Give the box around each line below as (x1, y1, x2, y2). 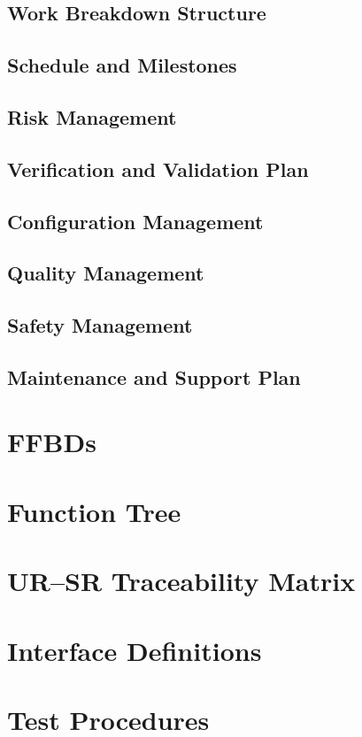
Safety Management (7, 311, 193, 339)
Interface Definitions (7, 632, 262, 668)
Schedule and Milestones (7, 51, 237, 79)
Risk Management (7, 103, 177, 130)
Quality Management (7, 259, 204, 287)
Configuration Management (7, 207, 264, 234)
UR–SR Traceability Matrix (7, 563, 356, 599)
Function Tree (7, 493, 181, 529)
